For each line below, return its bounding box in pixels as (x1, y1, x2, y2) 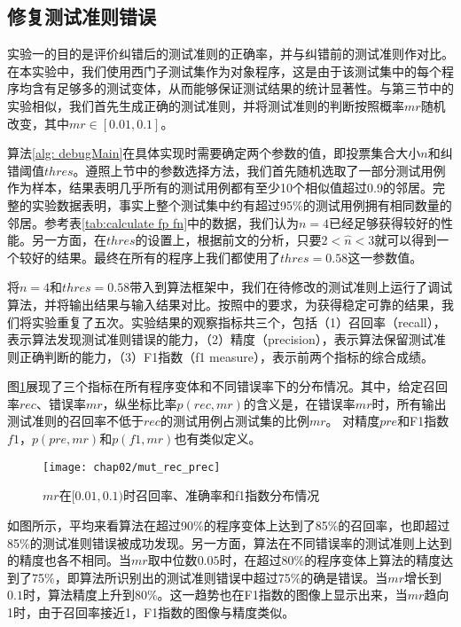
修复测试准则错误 (7, 3, 156, 30)
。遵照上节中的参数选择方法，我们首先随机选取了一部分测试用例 (73, 161, 446, 179)
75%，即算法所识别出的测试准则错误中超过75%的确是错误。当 (31, 568, 388, 586)
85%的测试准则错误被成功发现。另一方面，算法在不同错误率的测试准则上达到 (7, 533, 452, 552)
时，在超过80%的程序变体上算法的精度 (219, 551, 441, 569)
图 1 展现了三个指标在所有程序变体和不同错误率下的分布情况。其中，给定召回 (7, 377, 448, 396)
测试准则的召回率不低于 (7, 411, 144, 430)
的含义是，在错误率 (243, 394, 356, 412)
